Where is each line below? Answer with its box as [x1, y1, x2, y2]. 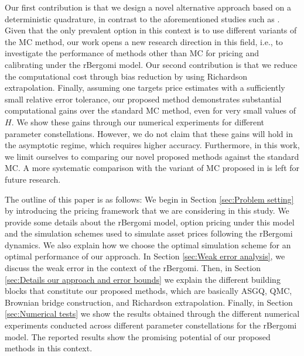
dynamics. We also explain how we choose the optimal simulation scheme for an [5, 238, 291, 251]
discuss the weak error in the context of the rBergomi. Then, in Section [5, 262, 261, 274]
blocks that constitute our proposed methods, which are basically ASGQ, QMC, [5, 285, 292, 297]
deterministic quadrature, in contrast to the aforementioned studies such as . [5, 12, 280, 25]
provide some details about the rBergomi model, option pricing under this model [5, 215, 295, 228]
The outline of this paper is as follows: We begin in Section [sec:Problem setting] [5, 193, 294, 205]
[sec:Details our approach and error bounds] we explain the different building [5, 273, 281, 285]
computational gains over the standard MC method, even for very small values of [5, 104, 296, 117]
